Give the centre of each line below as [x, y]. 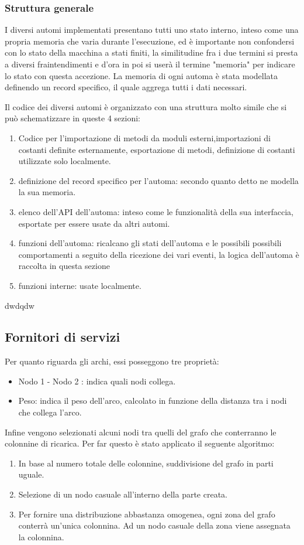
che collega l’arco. [50, 412]
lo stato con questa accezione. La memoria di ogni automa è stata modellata [141, 75]
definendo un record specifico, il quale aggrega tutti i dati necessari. [126, 87]
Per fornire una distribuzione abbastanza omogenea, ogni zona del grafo [147, 514]
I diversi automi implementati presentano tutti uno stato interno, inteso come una [152, 30]
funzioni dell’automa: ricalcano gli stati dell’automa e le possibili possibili [150, 243]
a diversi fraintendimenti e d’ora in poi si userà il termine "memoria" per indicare [150, 64]
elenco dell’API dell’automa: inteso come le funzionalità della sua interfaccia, [156, 211]
